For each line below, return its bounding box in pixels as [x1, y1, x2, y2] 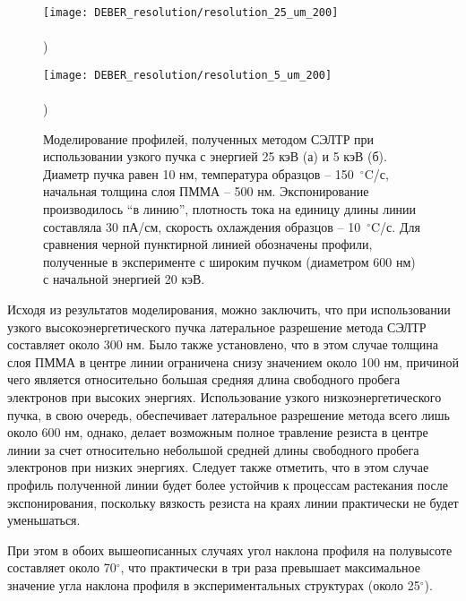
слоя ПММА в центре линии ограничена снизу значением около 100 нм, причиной [7, 352, 460, 371]
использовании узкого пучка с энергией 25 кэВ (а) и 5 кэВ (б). [43, 147, 387, 166]
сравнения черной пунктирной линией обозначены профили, [43, 235, 373, 253]
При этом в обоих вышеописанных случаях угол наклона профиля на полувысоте [7, 540, 453, 559]
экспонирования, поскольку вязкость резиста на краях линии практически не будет [7, 493, 459, 511]
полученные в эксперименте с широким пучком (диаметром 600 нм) [43, 252, 416, 270]
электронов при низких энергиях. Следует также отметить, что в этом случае [7, 458, 429, 477]
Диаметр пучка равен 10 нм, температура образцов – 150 [43, 164, 354, 183]
